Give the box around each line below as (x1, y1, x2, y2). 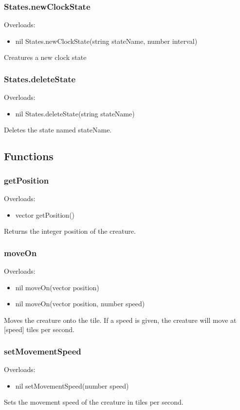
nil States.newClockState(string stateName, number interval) (15, 36, 198, 46)
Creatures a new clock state (4, 52, 87, 62)
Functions (4, 149, 54, 164)
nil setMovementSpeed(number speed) (15, 380, 129, 391)
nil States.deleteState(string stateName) (15, 108, 135, 118)
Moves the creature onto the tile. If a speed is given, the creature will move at (4, 315, 237, 325)
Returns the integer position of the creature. (4, 226, 136, 236)
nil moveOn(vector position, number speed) (15, 298, 145, 309)
